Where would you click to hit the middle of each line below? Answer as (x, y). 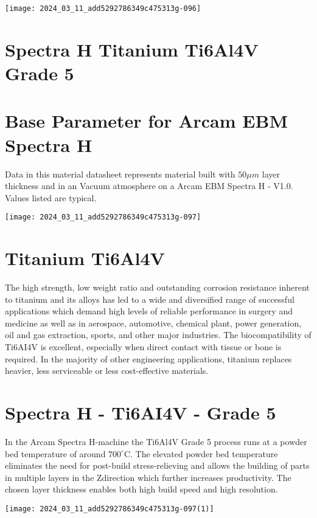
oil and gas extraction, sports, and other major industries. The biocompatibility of (158, 335)
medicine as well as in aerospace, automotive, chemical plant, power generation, (153, 323)
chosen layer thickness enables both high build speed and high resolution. (141, 489)
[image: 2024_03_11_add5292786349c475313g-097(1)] (110, 509)
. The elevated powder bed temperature (204, 453)
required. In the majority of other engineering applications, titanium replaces (148, 358)
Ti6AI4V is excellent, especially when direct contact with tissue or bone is (143, 347)
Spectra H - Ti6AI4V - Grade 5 (141, 413)
